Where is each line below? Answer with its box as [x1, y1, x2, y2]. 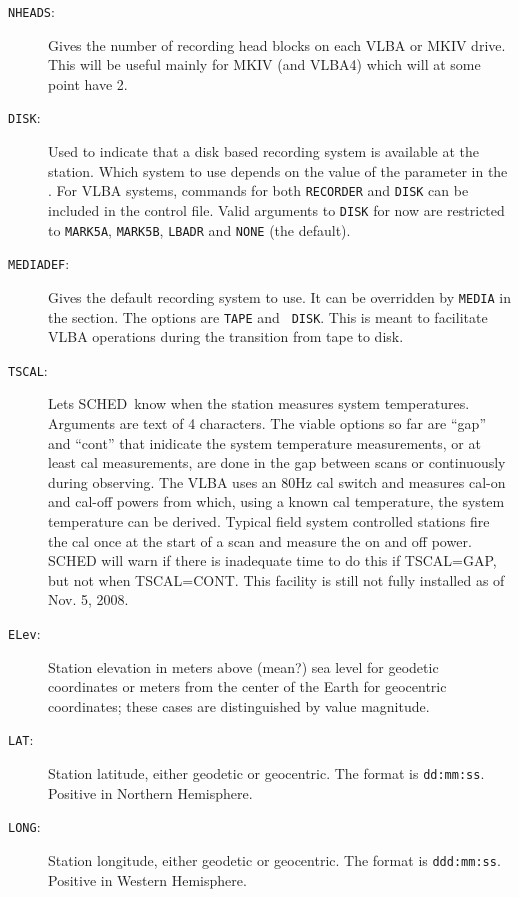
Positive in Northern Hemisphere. [48, 782, 253, 803]
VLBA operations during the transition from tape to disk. [48, 326, 404, 347]
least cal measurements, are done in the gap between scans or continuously [48, 452, 506, 473]
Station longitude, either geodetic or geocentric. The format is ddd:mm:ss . [48, 850, 501, 870]
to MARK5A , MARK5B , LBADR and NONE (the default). [48, 219, 351, 240]
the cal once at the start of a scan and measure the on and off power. [48, 530, 472, 551]
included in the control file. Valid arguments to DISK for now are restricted [48, 199, 505, 220]
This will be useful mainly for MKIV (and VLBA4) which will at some [48, 54, 481, 75]
